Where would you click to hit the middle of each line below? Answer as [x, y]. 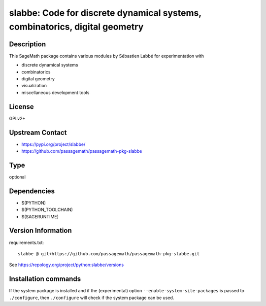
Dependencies [32, 191]
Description [28, 44]
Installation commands [45, 279]
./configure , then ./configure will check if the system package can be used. [92, 298]
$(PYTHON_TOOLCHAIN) [47, 210]
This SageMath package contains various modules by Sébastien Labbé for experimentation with [107, 56]
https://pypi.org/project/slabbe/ [53, 144]
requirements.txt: [27, 242]
